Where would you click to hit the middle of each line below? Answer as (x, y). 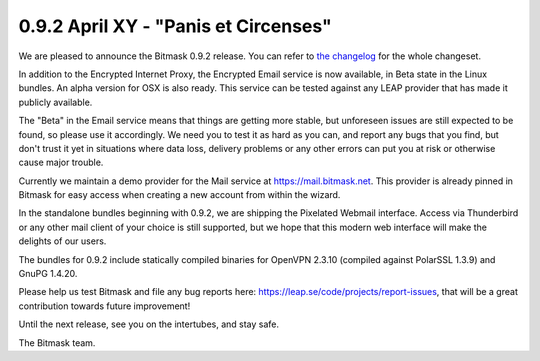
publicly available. (55, 102)
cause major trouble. (61, 162)
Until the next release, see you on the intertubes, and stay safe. (149, 324)
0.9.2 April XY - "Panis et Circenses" (175, 26)
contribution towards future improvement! (104, 306)
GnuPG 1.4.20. (48, 274)
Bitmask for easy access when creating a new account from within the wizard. (179, 195)
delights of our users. (62, 241)
